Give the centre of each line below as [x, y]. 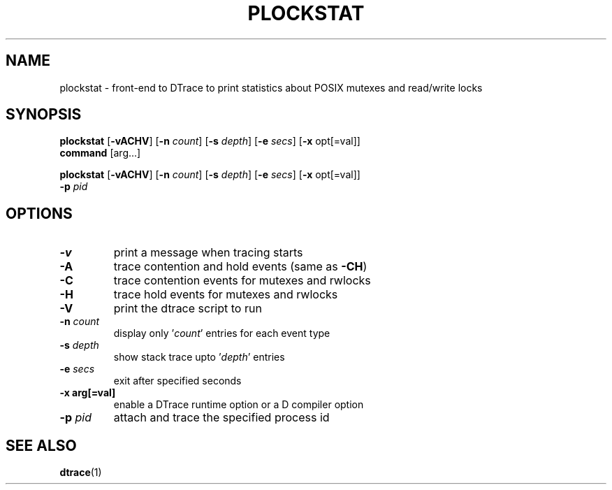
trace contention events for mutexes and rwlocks [242, 281]
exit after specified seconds [177, 381]
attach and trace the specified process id [221, 418]
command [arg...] [100, 153]
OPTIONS [39, 213]
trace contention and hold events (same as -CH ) [240, 267]
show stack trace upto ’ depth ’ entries [199, 357]
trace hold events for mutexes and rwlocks [226, 295]
